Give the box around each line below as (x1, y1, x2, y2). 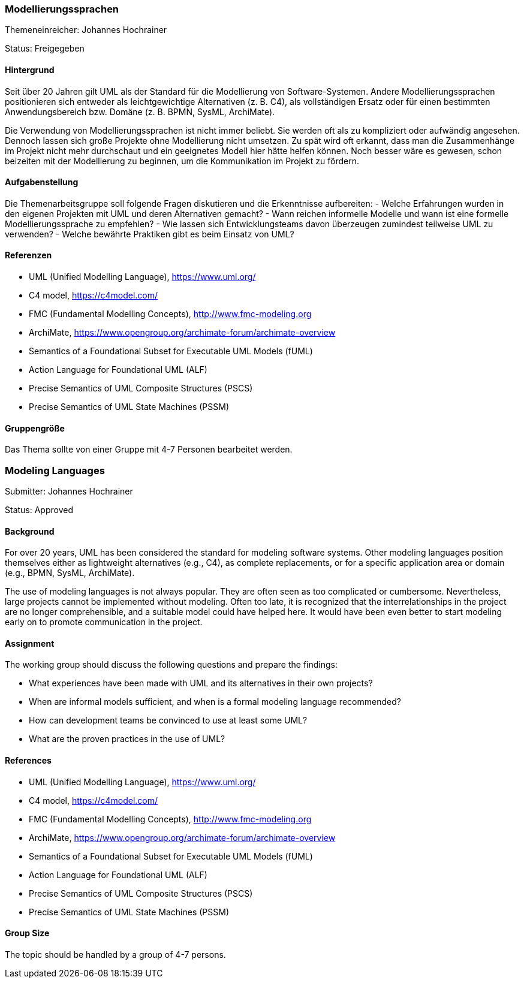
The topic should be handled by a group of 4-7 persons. (5, 949, 226, 960)
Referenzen (5, 250, 52, 261)
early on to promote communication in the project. (5, 617, 203, 628)
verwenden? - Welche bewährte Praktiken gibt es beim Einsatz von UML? (5, 228, 294, 239)
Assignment (5, 638, 55, 649)
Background (5, 526, 55, 536)
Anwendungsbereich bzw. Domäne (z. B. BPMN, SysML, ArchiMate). (5, 106, 275, 117)
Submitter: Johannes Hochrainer (5, 486, 133, 496)
